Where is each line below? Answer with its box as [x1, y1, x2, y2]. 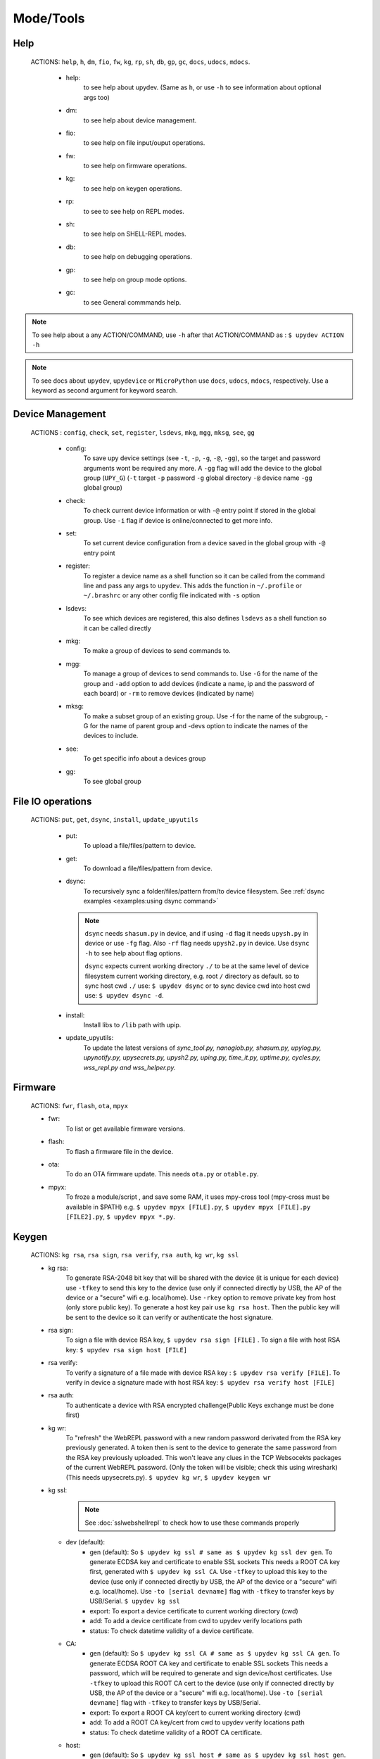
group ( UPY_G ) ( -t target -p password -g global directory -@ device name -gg [83, 474, 312, 482]
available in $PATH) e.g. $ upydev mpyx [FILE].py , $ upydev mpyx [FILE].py [65, 1202, 311, 1211]
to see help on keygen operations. [83, 184, 182, 193]
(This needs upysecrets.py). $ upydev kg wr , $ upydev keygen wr [65, 1473, 271, 1481]
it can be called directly [83, 623, 151, 633]
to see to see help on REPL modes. [83, 207, 184, 215]
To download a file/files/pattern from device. [83, 864, 213, 872]
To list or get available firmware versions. [65, 1124, 186, 1133]
